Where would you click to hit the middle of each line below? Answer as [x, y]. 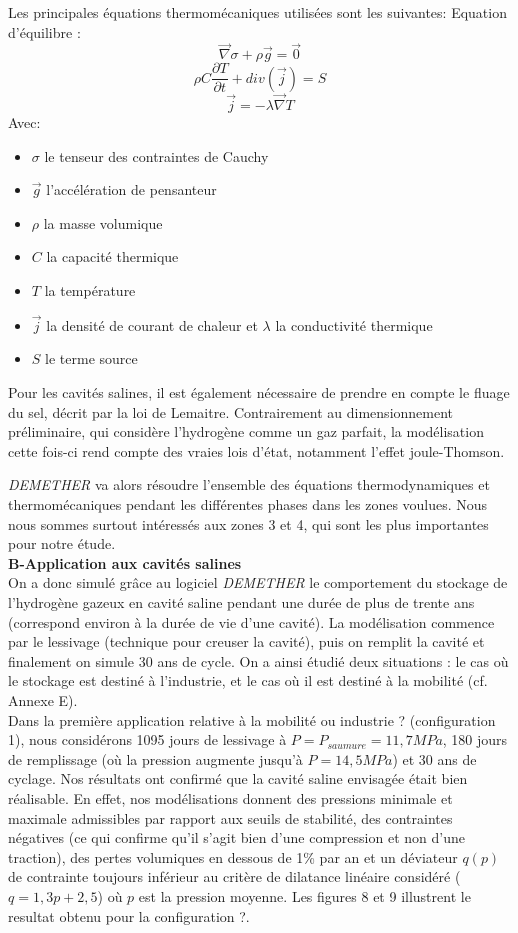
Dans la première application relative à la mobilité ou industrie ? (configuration [252, 719]
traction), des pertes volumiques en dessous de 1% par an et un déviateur [233, 856]
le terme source [91, 358]
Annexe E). [43, 699]
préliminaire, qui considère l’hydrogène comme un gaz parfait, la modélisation [246, 431]
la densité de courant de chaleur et [152, 324]
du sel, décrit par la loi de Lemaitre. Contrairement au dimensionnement [231, 411]
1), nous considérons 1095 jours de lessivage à [147, 739]
